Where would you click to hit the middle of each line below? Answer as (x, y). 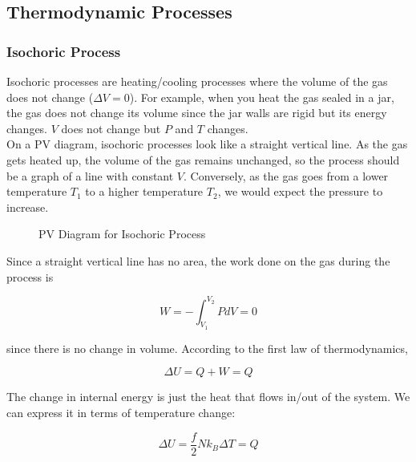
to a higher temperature (144, 191)
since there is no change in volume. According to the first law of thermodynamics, (207, 348)
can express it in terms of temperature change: (121, 413)
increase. (28, 207)
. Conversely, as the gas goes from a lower (286, 175)
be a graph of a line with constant (90, 175)
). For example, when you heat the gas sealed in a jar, (262, 97)
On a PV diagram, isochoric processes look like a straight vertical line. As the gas (207, 144)
